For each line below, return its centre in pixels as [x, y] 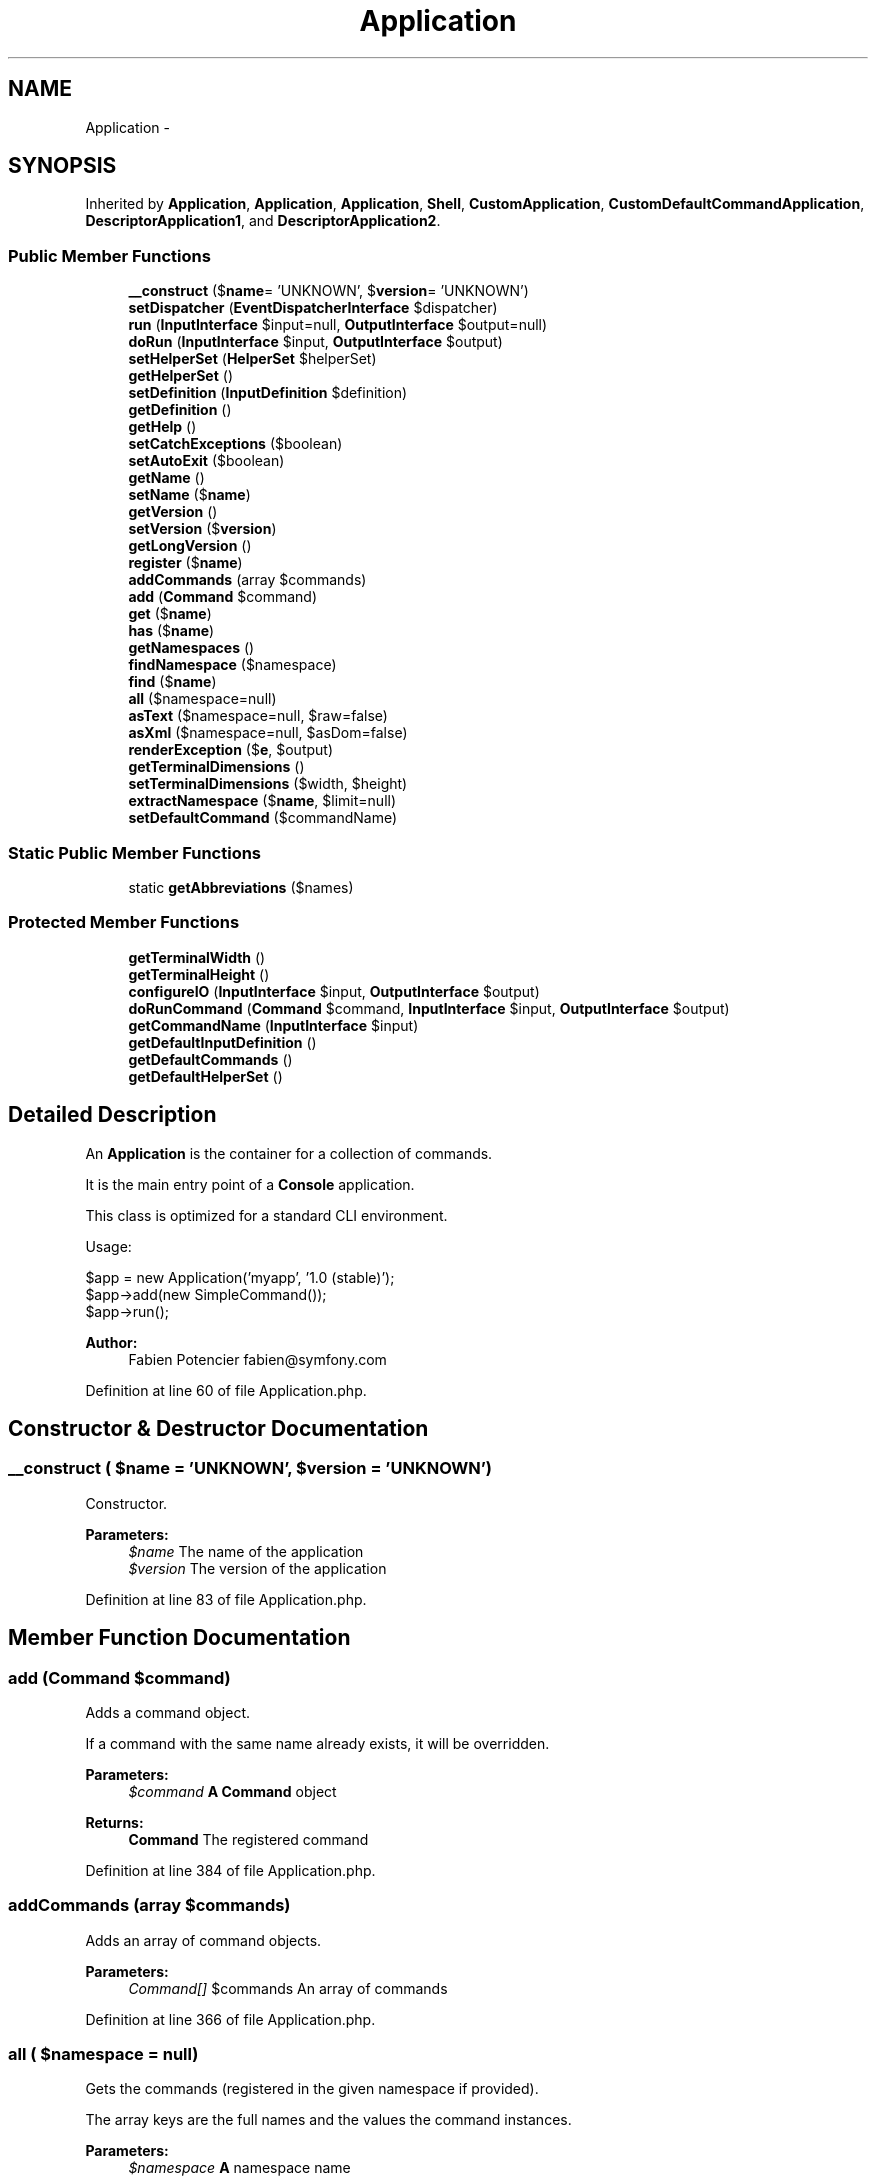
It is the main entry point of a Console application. [250, 1184]
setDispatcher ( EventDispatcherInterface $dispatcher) [313, 308]
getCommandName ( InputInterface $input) [273, 1025]
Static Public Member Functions [135, 852]
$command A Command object [232, 1791]
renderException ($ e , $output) [230, 750]
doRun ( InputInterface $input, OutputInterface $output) [315, 342]
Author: [111, 1342]
